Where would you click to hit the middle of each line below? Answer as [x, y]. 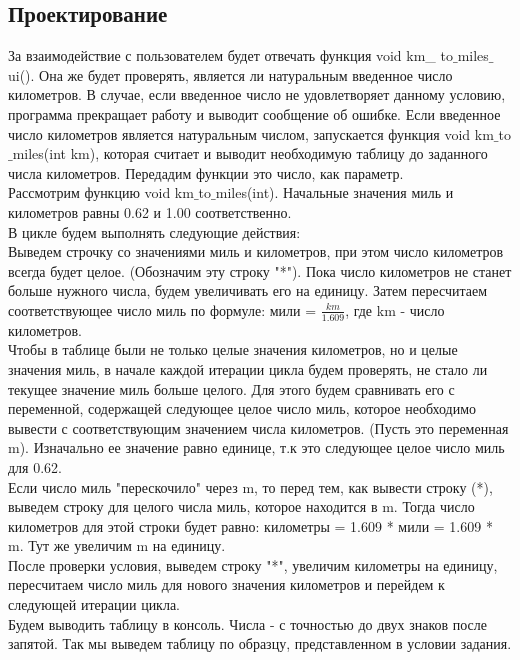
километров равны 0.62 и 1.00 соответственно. [150, 211]
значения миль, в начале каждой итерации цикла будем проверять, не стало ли [248, 368]
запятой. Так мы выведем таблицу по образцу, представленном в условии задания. [260, 643]
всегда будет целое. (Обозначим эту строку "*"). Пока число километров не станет [260, 270]
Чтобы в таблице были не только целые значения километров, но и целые [233, 349]
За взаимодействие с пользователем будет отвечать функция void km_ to [230, 55]
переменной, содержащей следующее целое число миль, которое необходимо [242, 408]
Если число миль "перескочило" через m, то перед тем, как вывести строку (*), [250, 486]
